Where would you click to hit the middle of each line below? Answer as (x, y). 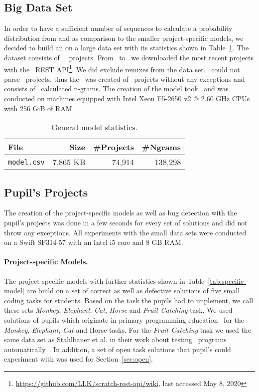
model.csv (26, 162)
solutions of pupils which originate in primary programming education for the (124, 319)
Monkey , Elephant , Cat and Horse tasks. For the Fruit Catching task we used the (128, 329)
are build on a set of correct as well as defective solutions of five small (133, 291)
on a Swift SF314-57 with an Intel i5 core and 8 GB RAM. (94, 242)
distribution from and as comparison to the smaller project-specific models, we (124, 38)
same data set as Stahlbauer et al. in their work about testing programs (115, 339)
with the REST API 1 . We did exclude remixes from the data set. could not (122, 68)
